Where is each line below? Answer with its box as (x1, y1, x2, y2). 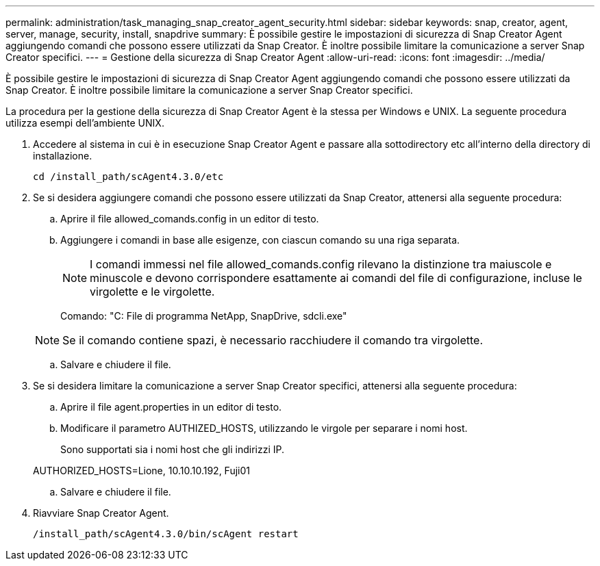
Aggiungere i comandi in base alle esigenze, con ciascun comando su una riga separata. (60, 234, 460, 246)
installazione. (33, 150, 92, 162)
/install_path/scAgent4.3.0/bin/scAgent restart (33, 528, 299, 539)
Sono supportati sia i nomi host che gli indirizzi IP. (60, 443, 284, 455)
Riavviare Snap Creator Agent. (33, 507, 169, 519)
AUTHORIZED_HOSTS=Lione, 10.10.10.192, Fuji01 (33, 465, 251, 476)
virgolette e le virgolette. (90, 285, 215, 298)
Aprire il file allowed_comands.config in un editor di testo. (60, 213, 319, 224)
